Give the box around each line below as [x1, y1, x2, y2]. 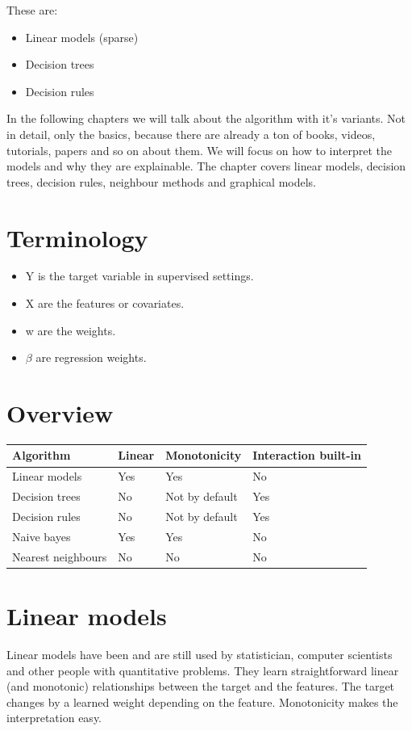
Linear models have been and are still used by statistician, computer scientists [6, 645, 393, 662]
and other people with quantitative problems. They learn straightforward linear [6, 662, 399, 678]
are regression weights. [35, 349, 147, 366]
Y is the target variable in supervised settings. [25, 267, 254, 284]
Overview [6, 397, 114, 430]
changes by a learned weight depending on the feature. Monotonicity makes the [6, 693, 398, 710]
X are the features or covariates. [25, 295, 185, 312]
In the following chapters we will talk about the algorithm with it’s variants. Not [6, 110, 406, 127]
